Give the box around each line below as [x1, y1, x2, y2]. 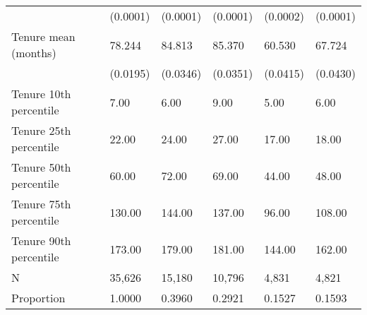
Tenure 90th [11, 232, 71, 249]
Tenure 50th [11, 159, 71, 175]
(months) [11, 44, 56, 61]
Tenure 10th [11, 85, 71, 102]
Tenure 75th [11, 196, 71, 212]
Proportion [11, 290, 66, 306]
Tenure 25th [11, 122, 71, 138]
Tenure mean [11, 28, 76, 44]
